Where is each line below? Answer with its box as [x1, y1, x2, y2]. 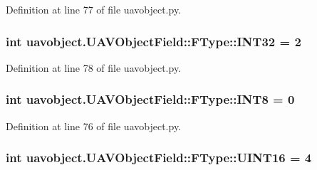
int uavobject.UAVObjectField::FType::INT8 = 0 [6, 90, 295, 108]
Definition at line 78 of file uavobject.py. [6, 60, 182, 75]
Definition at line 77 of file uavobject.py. [6, 2, 182, 16]
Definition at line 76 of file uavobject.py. [6, 118, 182, 133]
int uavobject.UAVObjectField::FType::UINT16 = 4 [6, 149, 312, 166]
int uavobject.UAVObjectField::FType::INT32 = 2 [6, 32, 301, 50]
